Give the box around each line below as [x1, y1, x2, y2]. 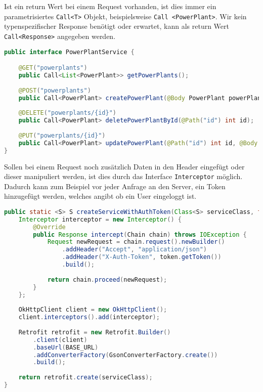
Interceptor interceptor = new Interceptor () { [18, 215, 182, 223]
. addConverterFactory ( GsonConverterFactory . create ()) [33, 351, 218, 359]
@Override [33, 223, 66, 231]
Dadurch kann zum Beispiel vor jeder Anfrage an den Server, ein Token [4, 181, 226, 191]
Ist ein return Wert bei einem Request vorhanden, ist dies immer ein [4, 1, 216, 11]
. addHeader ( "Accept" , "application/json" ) [62, 246, 207, 253]
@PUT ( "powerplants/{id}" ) [18, 132, 106, 139]
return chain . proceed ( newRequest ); [47, 276, 167, 283]
